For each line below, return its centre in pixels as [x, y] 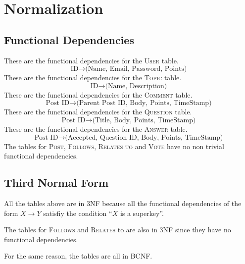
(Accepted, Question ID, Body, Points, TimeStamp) [144, 137]
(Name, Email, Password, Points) [136, 69]
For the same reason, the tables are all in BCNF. [78, 256]
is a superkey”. [142, 213]
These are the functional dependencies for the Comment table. [98, 94]
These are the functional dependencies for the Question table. [98, 112]
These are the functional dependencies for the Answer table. [96, 129]
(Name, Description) [136, 86]
